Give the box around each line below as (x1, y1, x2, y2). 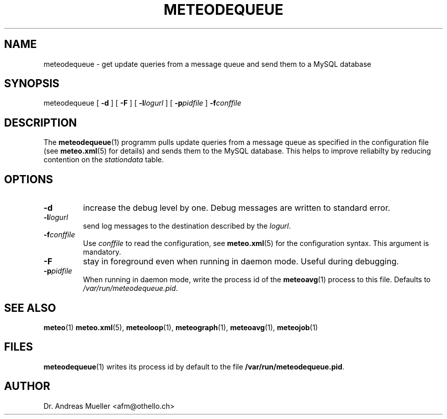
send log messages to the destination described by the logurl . (83, 221, 291, 231)
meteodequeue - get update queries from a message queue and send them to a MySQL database (43, 59, 371, 68)
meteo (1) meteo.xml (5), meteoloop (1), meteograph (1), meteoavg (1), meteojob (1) (43, 323, 318, 332)
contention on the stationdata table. (43, 155, 164, 164)
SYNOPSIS (4, 77, 60, 90)
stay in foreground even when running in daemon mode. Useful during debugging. (83, 256, 399, 267)
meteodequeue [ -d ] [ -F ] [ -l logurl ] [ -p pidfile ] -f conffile (43, 98, 241, 108)
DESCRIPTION (4, 116, 77, 129)
